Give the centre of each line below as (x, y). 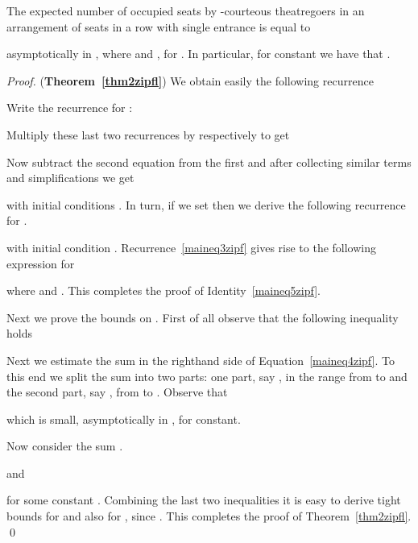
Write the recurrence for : (70, 108)
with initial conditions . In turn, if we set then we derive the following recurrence (206, 204)
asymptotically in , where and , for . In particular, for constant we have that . (199, 54)
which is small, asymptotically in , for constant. (124, 419)
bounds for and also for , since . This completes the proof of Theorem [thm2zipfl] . (209, 516)
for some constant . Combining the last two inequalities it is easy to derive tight (204, 500)
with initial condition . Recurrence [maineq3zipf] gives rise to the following (192, 247)
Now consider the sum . (65, 446)
